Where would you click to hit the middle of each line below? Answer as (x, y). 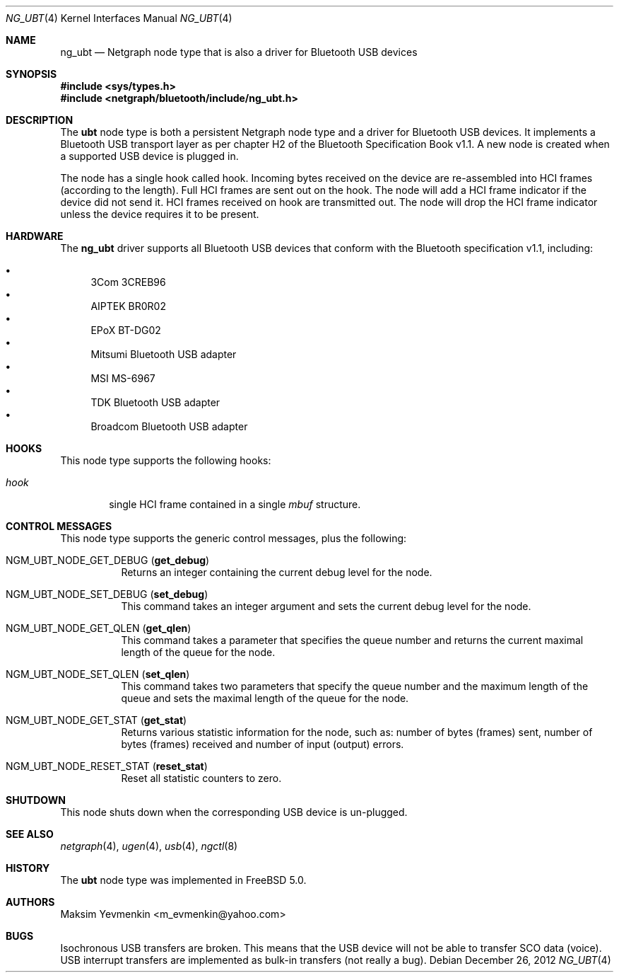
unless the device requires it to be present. (160, 214)
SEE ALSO (30, 834)
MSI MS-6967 (123, 378)
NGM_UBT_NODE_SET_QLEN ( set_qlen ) (98, 674)
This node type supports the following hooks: (166, 460)
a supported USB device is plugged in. (149, 156)
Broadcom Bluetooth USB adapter (169, 426)
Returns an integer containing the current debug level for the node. (277, 572)
